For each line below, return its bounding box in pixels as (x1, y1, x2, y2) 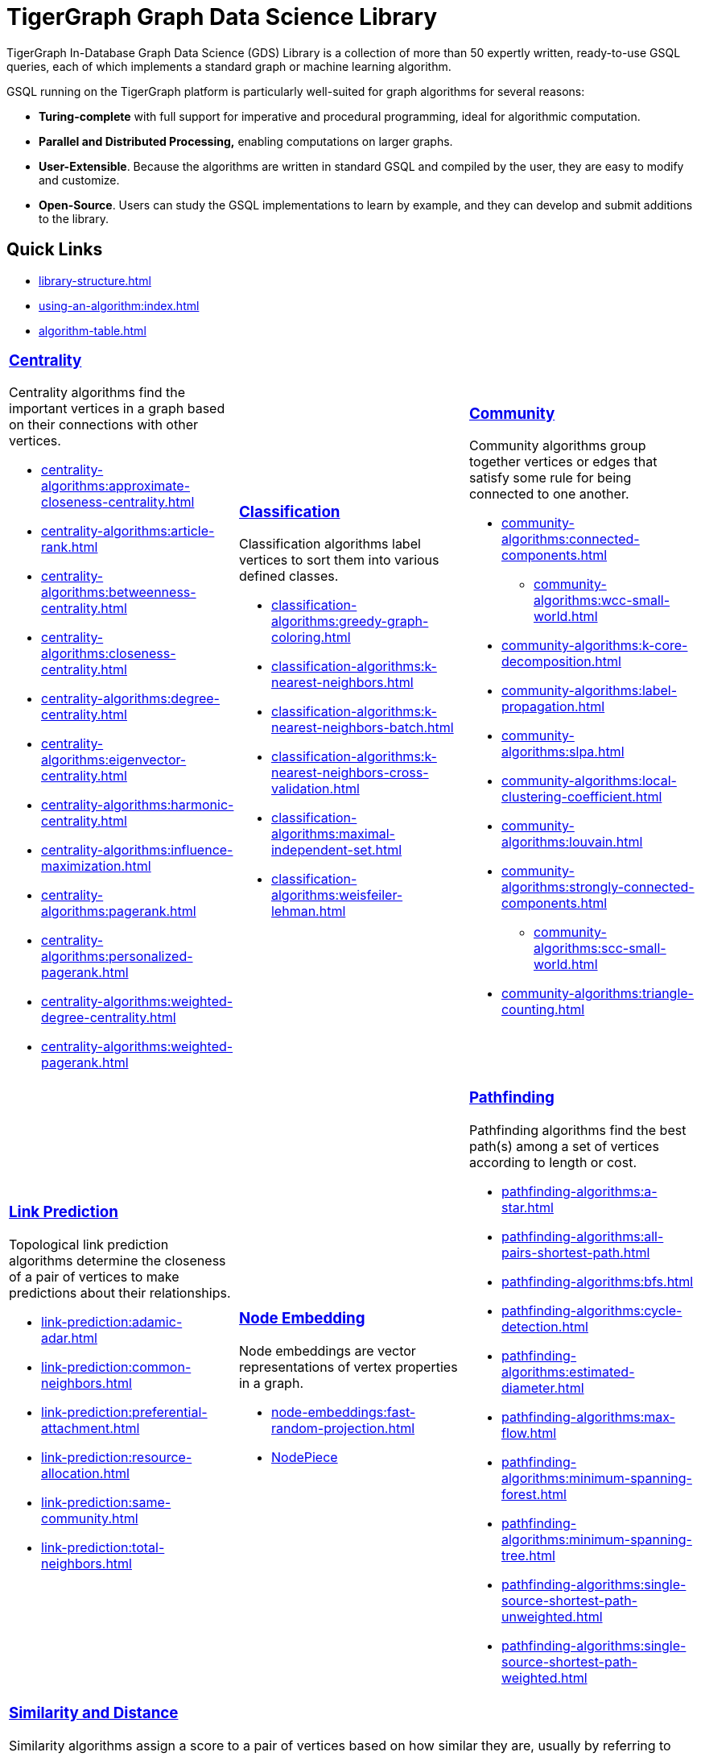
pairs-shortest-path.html (501, 1245, 650, 1261)
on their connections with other (9, 416, 198, 433)
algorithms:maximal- (270, 826, 395, 843)
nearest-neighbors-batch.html (270, 719, 454, 736)
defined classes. (238, 568, 339, 585)
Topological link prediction (9, 1236, 169, 1253)
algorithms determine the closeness (9, 1253, 226, 1269)
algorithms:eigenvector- (41, 752, 187, 768)
